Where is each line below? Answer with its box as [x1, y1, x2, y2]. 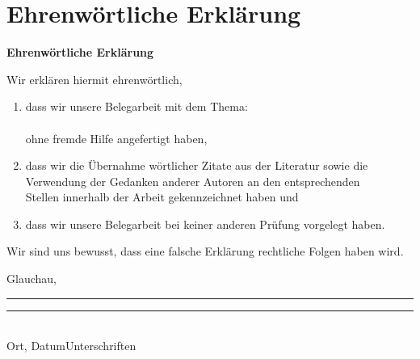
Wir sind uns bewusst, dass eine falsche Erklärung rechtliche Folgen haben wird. [6, 243, 404, 260]
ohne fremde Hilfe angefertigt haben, [25, 129, 208, 146]
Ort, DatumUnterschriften [6, 337, 136, 354]
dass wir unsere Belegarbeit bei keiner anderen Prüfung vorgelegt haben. [25, 215, 385, 232]
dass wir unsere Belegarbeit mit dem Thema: [25, 98, 248, 115]
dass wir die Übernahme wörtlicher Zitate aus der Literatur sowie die [25, 157, 368, 174]
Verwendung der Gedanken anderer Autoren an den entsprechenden [25, 172, 360, 189]
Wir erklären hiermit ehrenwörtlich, [6, 70, 183, 87]
